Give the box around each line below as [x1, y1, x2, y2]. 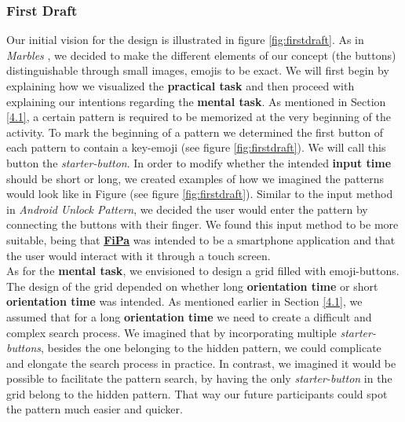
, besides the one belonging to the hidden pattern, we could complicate [41, 339, 381, 356]
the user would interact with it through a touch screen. [6, 247, 271, 263]
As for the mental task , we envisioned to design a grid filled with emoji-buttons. [6, 262, 400, 279]
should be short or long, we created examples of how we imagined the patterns [6, 170, 385, 186]
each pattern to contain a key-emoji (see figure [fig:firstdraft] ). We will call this [6, 139, 386, 156]
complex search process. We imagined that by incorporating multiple [6, 324, 337, 340]
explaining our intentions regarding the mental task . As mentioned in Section [6, 93, 386, 109]
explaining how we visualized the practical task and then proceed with [6, 78, 355, 94]
